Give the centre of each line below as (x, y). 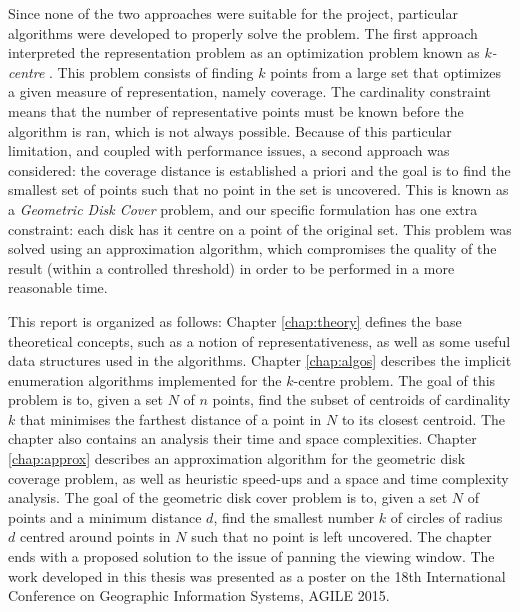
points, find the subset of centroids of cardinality (361, 399)
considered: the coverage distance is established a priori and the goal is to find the (259, 169)
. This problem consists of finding (151, 71)
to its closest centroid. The (423, 418)
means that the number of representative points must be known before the (236, 110)
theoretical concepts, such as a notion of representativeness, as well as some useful (259, 340)
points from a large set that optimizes (386, 71)
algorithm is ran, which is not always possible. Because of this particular (230, 130)
